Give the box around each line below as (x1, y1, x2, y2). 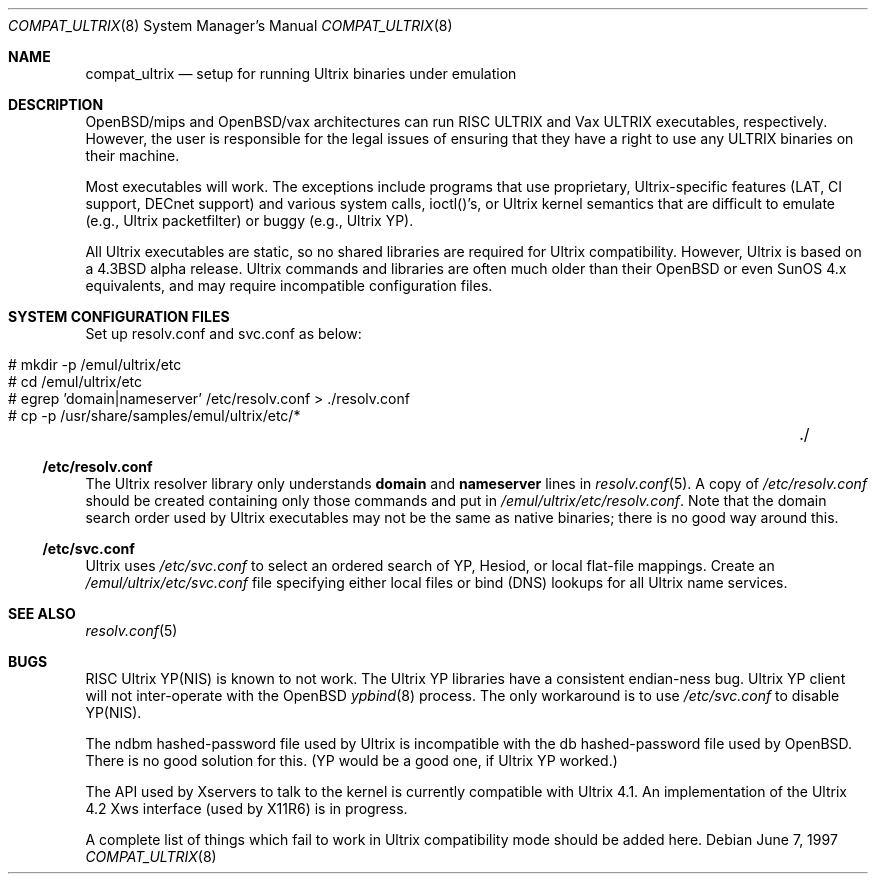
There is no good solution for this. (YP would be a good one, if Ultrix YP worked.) (85, 752, 618, 769)
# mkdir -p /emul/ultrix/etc (8, 356, 182, 373)
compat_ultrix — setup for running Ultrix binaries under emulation (85, 65, 517, 82)
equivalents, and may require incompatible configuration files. (85, 277, 493, 294)
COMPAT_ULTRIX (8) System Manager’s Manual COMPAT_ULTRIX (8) (8, 17, 453, 34)
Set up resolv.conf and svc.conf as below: (85, 325, 362, 342)
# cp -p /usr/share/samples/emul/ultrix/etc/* (8, 407, 301, 424)
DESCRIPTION (8, 96, 104, 113)
